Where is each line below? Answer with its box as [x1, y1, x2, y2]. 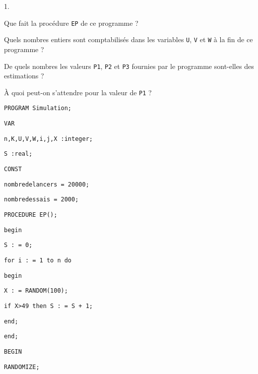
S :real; [4, 150, 33, 158]
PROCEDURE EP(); [4, 211, 58, 218]
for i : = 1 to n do [4, 256, 72, 264]
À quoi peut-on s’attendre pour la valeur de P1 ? [4, 87, 152, 97]
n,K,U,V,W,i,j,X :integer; [4, 135, 93, 142]
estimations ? [4, 70, 44, 81]
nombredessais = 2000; [4, 196, 79, 203]
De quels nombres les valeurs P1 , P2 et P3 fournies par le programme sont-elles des [4, 61, 254, 71]
